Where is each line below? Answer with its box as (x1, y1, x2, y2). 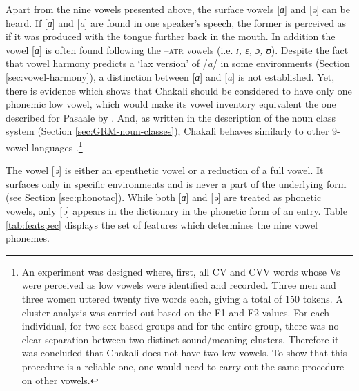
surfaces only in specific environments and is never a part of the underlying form (6, 176, 347, 191)
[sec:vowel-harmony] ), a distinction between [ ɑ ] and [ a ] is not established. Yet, (6, 69, 335, 84)
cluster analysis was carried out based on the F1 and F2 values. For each (21, 305, 330, 319)
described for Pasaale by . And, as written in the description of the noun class (6, 110, 336, 124)
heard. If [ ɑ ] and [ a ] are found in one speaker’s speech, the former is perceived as (6, 15, 347, 30)
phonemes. (6, 231, 50, 245)
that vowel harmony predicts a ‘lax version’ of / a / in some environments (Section (6, 56, 350, 70)
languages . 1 (32, 137, 83, 154)
